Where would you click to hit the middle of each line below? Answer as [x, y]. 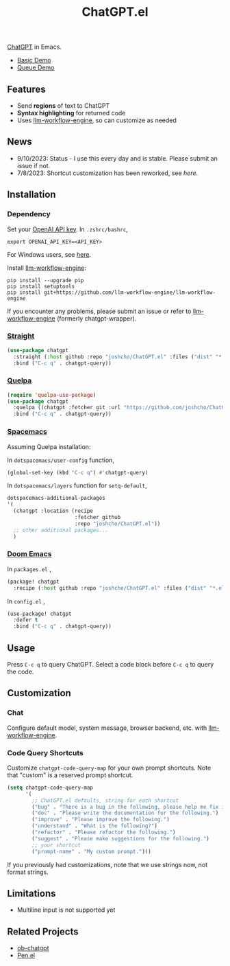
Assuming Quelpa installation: [49, 446]
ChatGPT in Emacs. [34, 47]
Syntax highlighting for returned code [71, 113]
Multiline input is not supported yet [66, 910]
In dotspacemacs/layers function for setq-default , [77, 485]
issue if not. [34, 165]
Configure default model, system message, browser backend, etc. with [107, 728]
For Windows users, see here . [49, 254]
